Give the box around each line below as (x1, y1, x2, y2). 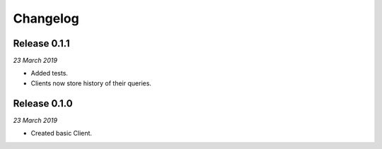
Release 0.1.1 (13, 37, 70, 49)
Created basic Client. (30, 129, 92, 138)
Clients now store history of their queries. (30, 78, 152, 88)
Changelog (13, 11, 79, 26)
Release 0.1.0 (13, 97, 74, 109)
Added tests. (30, 69, 69, 78)
